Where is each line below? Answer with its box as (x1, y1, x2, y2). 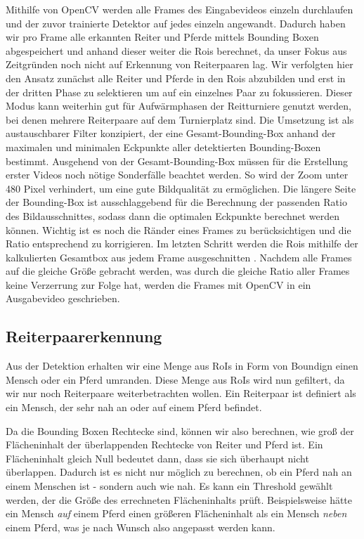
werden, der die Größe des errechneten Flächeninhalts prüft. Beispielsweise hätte (6, 492, 353, 507)
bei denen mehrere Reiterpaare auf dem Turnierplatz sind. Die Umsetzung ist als (6, 112, 354, 126)
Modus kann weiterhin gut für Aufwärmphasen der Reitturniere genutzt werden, (6, 98, 351, 113)
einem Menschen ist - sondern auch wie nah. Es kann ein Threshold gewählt (6, 479, 333, 493)
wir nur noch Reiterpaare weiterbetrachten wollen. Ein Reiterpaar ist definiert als (6, 386, 356, 401)
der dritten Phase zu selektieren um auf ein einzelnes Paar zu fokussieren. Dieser (6, 84, 353, 99)
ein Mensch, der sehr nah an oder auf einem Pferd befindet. (6, 400, 262, 415)
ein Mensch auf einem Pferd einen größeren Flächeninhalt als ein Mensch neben (6, 506, 347, 521)
